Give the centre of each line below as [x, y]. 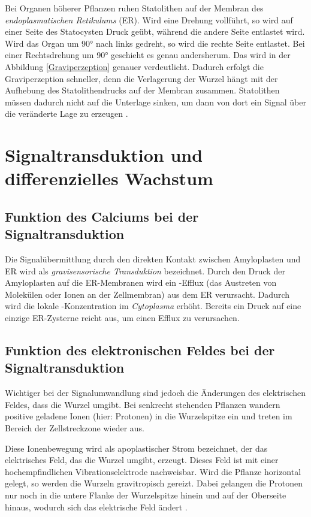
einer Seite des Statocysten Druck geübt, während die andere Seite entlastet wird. [155, 31]
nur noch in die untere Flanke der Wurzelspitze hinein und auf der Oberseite [146, 495]
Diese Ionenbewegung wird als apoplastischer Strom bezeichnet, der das [136, 448]
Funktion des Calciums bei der [102, 216]
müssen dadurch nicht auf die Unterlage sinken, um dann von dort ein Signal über [155, 102]
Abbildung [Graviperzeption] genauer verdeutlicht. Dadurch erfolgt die [134, 66]
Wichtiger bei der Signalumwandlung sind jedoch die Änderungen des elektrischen [155, 393]
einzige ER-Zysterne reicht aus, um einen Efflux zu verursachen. [122, 318]
